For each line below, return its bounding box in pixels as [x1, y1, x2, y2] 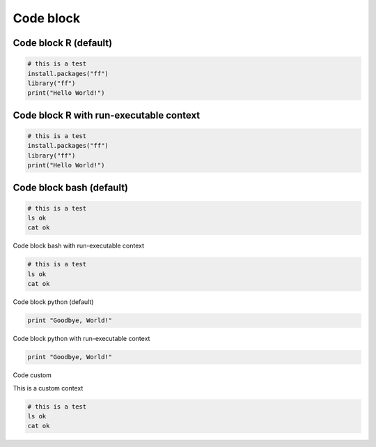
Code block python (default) [13, 298, 94, 306]
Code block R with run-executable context [13, 109, 201, 121]
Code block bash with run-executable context [13, 241, 144, 250]
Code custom [13, 371, 52, 379]
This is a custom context [13, 384, 84, 392]
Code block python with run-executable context [13, 335, 150, 343]
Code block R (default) [13, 37, 113, 49]
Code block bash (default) [13, 181, 129, 193]
